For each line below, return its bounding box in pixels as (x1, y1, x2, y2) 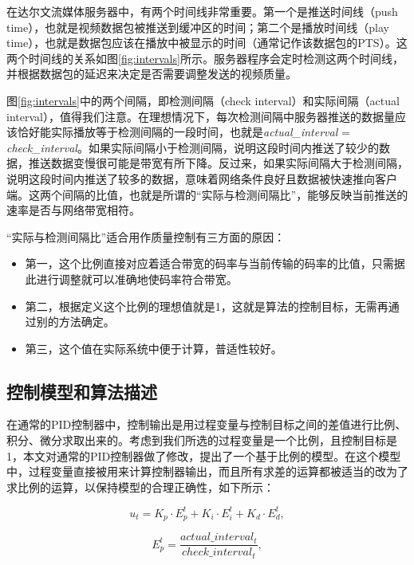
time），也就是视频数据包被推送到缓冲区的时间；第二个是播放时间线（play (6, 18, 389, 35)
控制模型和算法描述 (6, 379, 157, 403)
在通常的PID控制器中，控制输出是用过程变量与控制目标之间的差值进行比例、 (6, 416, 407, 433)
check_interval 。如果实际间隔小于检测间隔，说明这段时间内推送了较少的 (6, 139, 379, 155)
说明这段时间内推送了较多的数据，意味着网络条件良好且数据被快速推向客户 (6, 170, 397, 186)
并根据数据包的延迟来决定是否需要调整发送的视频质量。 (6, 65, 297, 82)
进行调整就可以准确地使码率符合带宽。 (36, 270, 238, 287)
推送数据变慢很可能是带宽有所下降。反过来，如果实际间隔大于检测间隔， (28, 155, 408, 171)
